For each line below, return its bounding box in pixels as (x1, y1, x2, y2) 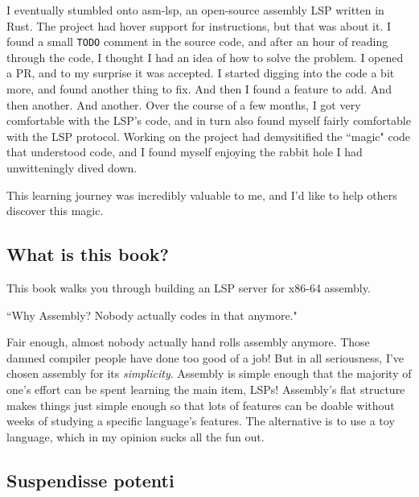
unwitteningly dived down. (6, 159, 138, 176)
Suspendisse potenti (6, 467, 175, 492)
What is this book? (6, 242, 169, 267)
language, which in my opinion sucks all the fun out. (6, 428, 265, 445)
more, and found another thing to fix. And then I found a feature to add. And (6, 81, 392, 97)
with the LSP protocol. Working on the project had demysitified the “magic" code (6, 127, 411, 144)
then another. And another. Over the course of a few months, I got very (6, 96, 361, 113)
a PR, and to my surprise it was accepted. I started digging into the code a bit (6, 64, 395, 81)
